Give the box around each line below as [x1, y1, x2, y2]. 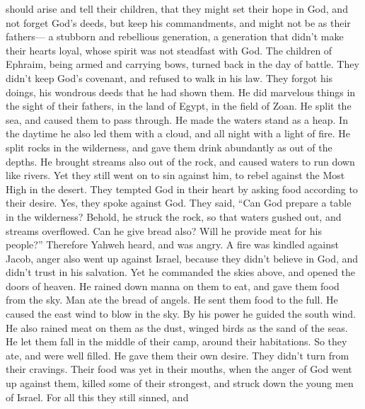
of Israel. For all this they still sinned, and [6, 389, 189, 404]
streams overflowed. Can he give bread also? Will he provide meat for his [6, 223, 322, 238]
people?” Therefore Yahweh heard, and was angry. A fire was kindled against [6, 237, 339, 252]
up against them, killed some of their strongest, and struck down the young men [6, 376, 354, 391]
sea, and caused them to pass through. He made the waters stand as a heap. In [6, 112, 348, 127]
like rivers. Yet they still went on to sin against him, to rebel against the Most [6, 168, 345, 183]
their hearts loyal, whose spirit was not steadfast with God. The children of [6, 42, 332, 57]
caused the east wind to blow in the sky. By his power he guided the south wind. [6, 306, 356, 321]
